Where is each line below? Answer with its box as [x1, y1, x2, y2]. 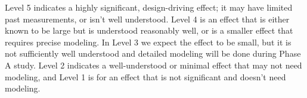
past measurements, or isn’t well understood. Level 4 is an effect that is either [5, 12, 290, 25]
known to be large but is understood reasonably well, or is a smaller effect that [5, 24, 293, 37]
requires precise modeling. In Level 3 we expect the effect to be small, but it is [5, 35, 292, 48]
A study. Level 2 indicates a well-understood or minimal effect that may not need [5, 58, 302, 71]
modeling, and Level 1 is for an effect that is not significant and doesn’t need [5, 70, 286, 83]
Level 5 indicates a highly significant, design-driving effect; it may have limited [5, 1, 293, 13]
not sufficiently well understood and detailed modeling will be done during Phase [5, 47, 301, 60]
